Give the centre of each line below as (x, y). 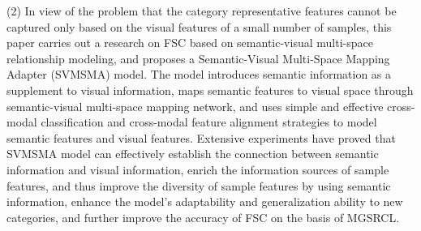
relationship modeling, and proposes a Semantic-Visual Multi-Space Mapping (198, 58)
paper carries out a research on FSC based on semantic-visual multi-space (190, 43)
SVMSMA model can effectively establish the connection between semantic (193, 154)
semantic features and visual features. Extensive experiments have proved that (201, 137)
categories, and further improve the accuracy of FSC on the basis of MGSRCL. (203, 217)
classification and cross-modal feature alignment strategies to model (209, 122)
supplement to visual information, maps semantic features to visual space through (210, 90)
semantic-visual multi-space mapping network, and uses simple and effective (195, 106)
